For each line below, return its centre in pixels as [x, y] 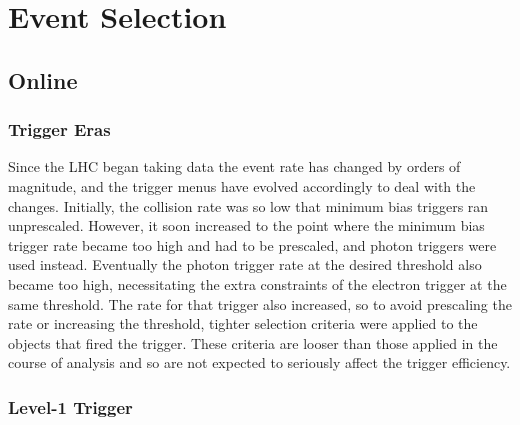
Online [43, 79]
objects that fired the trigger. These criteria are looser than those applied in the [253, 342]
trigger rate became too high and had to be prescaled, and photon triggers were [252, 244]
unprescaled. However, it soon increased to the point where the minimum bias [246, 225]
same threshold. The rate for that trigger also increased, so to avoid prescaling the [260, 303]
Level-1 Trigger [70, 406]
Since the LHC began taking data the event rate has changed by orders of [234, 166]
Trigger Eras [59, 129]
